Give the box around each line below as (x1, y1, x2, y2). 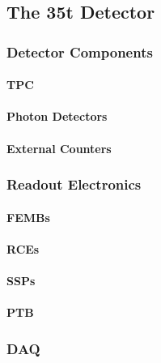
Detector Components (6, 41, 153, 62)
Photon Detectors (6, 108, 108, 125)
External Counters (6, 139, 112, 156)
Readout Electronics (6, 174, 142, 194)
